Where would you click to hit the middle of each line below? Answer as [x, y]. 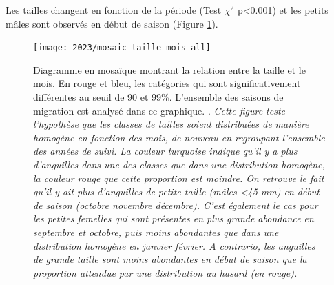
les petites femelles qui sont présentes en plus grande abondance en [174, 218]
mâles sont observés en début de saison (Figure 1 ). [112, 23]
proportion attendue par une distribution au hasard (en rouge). [165, 272]
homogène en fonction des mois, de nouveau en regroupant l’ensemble [179, 137]
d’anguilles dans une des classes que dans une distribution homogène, [179, 164]
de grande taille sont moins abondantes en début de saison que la [170, 259]
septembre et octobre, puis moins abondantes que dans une [156, 232]
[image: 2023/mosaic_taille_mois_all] [122, 48]
